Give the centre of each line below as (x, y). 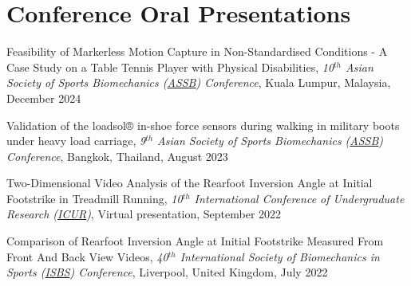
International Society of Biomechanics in (280, 256)
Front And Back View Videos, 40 (87, 256)
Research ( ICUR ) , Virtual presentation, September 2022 (144, 214)
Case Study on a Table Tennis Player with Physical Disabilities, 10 (170, 67)
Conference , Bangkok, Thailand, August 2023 (117, 156)
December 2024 (44, 98)
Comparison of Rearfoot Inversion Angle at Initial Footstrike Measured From (195, 241)
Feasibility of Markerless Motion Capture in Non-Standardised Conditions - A (197, 51)
